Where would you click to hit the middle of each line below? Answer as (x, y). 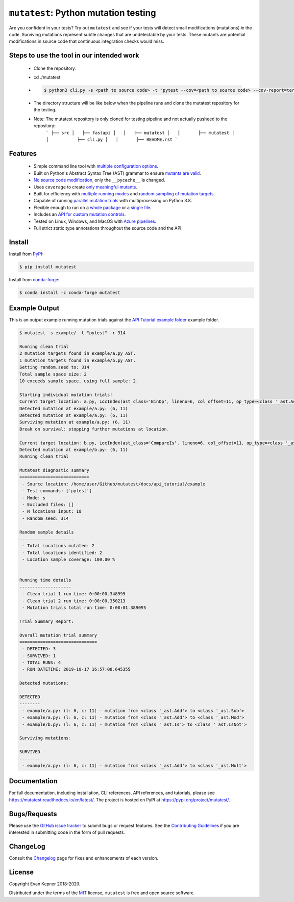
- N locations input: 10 (52, 511)
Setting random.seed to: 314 (54, 367)
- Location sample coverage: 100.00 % (69, 560)
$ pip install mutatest (48, 267)
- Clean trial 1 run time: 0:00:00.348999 (74, 594)
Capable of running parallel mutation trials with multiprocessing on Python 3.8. (113, 201)
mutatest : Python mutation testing (83, 13)
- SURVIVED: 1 (39, 656)
